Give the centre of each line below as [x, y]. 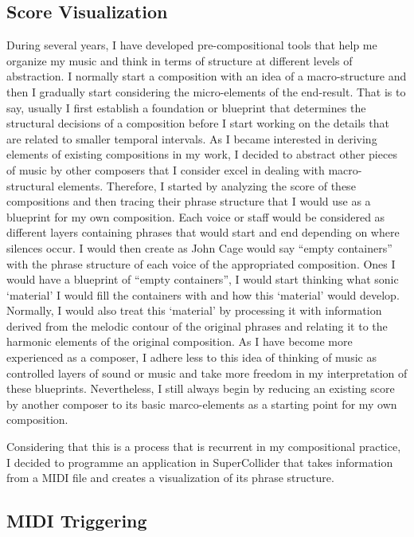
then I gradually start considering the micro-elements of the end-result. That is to [206, 91]
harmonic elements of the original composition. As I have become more [180, 341]
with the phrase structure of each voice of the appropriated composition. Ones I [201, 263]
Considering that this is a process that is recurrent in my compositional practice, [204, 447]
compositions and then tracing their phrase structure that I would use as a [189, 201]
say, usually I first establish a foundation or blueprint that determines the [186, 107]
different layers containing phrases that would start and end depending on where [203, 232]
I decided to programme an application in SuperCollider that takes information [200, 462]
